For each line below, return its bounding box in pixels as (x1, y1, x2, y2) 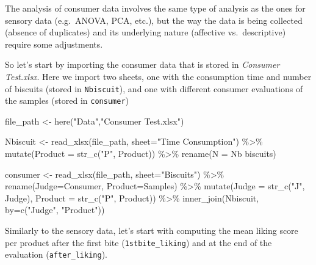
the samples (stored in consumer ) (5, 94, 129, 107)
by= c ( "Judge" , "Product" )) (5, 203, 105, 216)
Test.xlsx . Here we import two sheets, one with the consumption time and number (5, 70, 312, 82)
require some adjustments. (5, 37, 103, 50)
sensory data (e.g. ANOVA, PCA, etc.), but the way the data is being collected (5, 13, 303, 26)
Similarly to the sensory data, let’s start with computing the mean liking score (5, 224, 298, 237)
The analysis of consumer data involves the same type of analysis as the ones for (5, 2, 306, 14)
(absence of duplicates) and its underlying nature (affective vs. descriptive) (5, 26, 286, 38)
